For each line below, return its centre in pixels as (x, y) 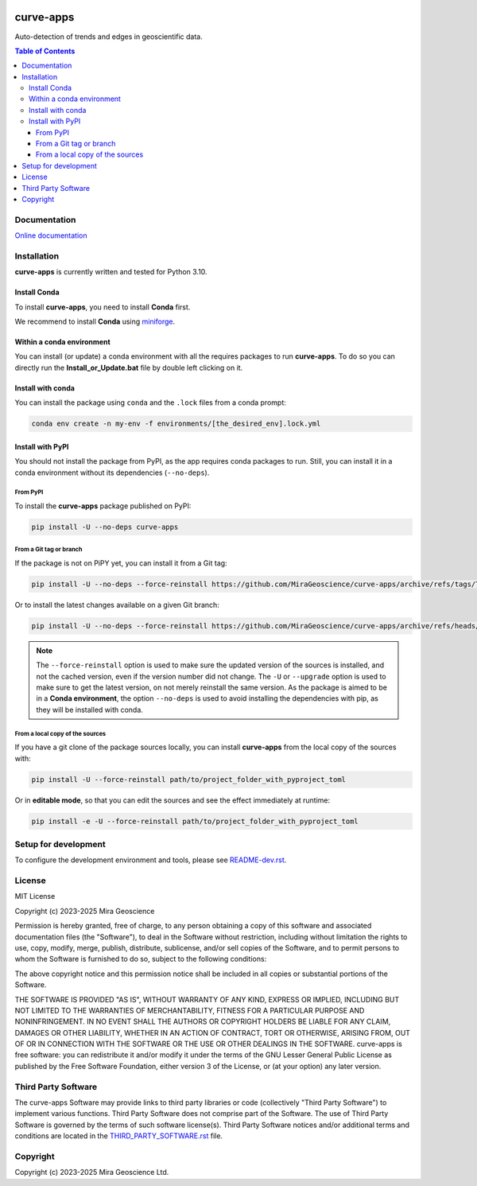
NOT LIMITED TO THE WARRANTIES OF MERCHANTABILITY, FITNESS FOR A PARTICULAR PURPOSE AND (190, 1010)
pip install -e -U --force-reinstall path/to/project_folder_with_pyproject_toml (195, 821)
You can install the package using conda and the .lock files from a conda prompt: (150, 402)
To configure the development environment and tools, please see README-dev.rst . (151, 860)
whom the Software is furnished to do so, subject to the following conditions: (141, 959)
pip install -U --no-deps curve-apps (105, 527)
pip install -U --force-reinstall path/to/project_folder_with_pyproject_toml (188, 779)
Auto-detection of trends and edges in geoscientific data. (109, 37)
